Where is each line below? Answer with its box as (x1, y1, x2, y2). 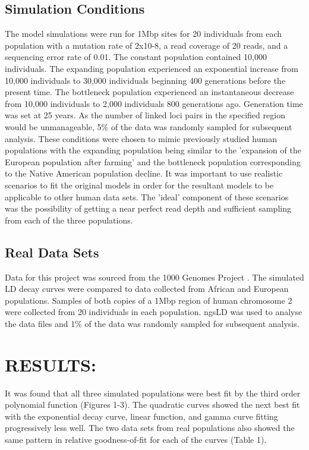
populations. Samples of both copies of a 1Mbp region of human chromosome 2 (5, 294, 292, 306)
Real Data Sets (5, 243, 99, 261)
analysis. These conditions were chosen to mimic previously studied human (5, 132, 277, 144)
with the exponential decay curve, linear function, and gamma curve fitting (5, 410, 278, 422)
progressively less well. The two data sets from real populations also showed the (5, 421, 295, 434)
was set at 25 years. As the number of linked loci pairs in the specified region (5, 109, 285, 121)
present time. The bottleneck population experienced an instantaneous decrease (5, 86, 294, 98)
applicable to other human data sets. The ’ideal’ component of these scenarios (5, 190, 289, 203)
